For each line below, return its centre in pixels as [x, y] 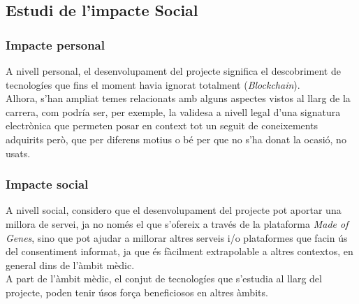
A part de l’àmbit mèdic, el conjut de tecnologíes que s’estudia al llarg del [164, 278]
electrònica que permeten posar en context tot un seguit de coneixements [162, 125]
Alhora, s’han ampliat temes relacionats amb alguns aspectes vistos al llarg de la [178, 98]
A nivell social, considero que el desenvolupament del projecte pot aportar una [174, 210]
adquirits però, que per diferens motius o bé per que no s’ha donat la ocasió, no [176, 139]
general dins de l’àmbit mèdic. [70, 265]
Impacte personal [55, 44]
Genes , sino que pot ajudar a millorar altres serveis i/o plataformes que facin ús [177, 237]
